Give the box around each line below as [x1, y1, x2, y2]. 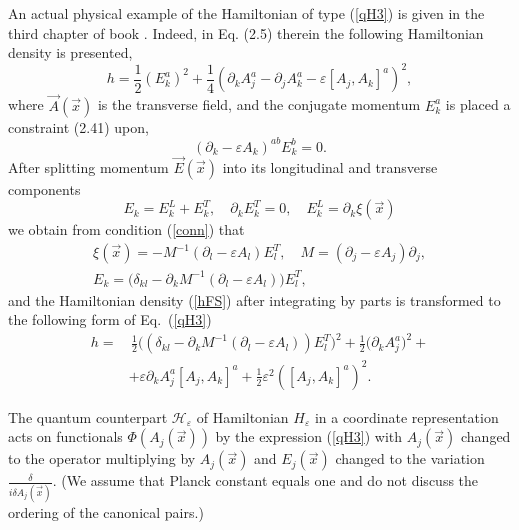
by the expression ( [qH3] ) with [215, 426, 403, 447]
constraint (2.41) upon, [8, 116, 149, 137]
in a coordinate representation [314, 406, 499, 427]
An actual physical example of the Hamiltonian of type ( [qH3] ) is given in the [8, 3, 485, 23]
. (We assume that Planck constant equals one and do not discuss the [52, 470, 479, 491]
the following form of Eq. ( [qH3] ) [8, 309, 212, 330]
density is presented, [8, 42, 133, 63]
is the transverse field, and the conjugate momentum [97, 94, 421, 115]
